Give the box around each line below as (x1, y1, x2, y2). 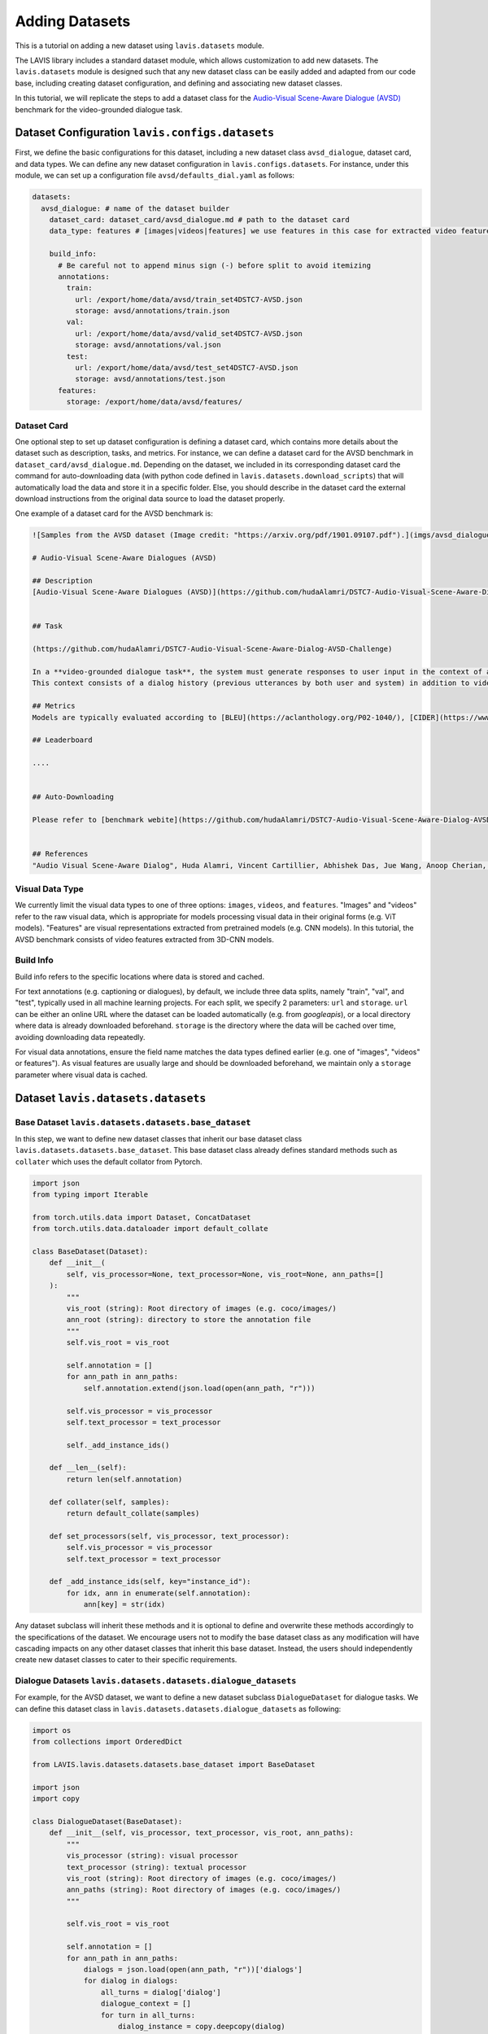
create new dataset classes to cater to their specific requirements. (15, 1655, 237, 1665)
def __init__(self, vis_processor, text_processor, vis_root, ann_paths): (49, 1828, 354, 1838)
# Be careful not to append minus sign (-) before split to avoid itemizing (58, 260, 372, 270)
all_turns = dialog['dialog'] (100, 1988, 221, 1997)
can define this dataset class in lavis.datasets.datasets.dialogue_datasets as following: (15, 1704, 342, 1713)
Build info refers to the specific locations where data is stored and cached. (15, 971, 264, 981)
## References (32, 849, 89, 858)
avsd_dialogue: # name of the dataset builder (41, 203, 230, 213)
